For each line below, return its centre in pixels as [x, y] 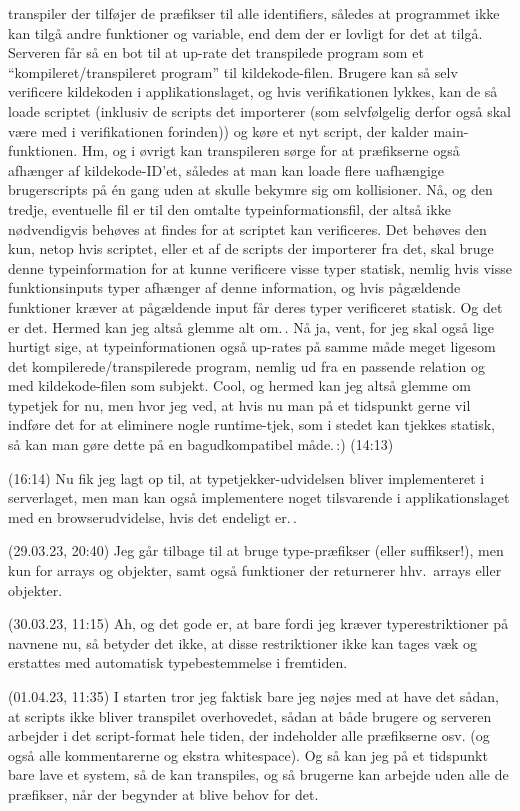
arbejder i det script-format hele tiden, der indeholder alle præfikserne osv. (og [249, 735]
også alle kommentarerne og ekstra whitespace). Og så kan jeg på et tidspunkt [248, 754]
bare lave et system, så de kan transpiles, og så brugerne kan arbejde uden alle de [258, 774]
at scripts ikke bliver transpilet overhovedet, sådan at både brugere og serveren [250, 715]
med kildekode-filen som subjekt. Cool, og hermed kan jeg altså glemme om [240, 385]
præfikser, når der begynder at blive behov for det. [163, 793]
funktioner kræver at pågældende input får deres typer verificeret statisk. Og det [255, 306]
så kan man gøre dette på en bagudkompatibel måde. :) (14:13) [201, 444]
